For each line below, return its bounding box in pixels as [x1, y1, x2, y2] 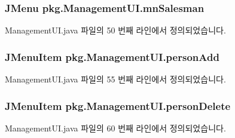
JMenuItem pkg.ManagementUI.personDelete [5, 98, 231, 113]
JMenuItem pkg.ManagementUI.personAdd [5, 49, 219, 64]
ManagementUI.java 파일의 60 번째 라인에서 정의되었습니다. [5, 121, 226, 134]
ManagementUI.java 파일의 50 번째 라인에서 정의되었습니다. [5, 24, 226, 36]
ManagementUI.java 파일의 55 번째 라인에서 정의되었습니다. [5, 73, 226, 85]
